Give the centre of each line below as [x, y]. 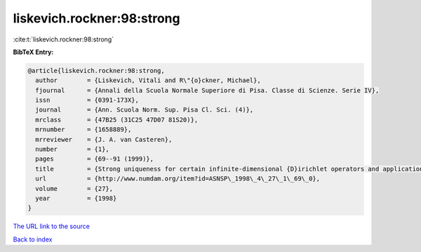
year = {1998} [76, 198]
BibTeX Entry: [33, 52]
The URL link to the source [52, 226]
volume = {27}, [74, 188]
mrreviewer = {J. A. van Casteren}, [104, 139]
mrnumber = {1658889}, [83, 130]
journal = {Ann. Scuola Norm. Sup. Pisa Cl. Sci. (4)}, [145, 110]
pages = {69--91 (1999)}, [95, 159]
